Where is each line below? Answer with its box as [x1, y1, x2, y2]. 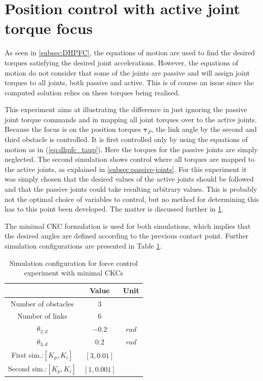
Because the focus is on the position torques [5, 124, 141, 134]
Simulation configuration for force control [9, 257, 138, 268]
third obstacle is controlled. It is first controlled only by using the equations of [5, 134, 248, 145]
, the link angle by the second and [151, 124, 257, 134]
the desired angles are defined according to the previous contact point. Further [5, 230, 249, 241]
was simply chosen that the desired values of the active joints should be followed [5, 174, 254, 184]
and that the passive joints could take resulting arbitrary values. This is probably [5, 184, 257, 194]
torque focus [5, 18, 93, 39]
